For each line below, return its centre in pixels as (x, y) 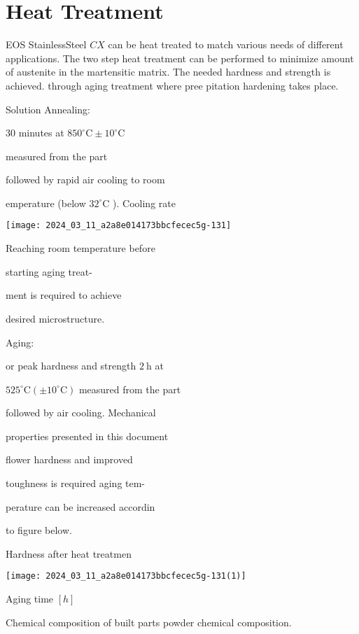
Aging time (30, 599)
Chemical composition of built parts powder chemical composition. (149, 622)
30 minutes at (35, 133)
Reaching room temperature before (80, 248)
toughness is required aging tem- (76, 483)
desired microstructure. (55, 318)
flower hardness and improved (69, 459)
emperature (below (46, 203)
